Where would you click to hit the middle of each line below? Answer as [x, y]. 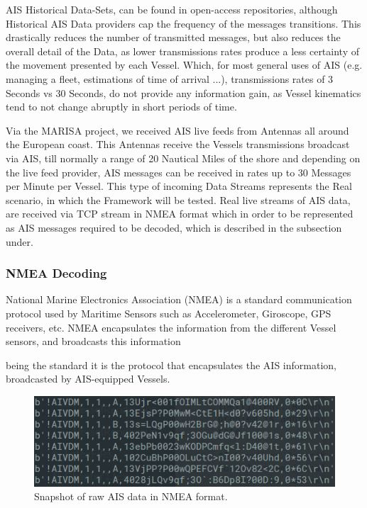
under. [20, 241]
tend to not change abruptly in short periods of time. [121, 107]
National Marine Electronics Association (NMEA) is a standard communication [179, 299]
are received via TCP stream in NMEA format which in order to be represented [180, 214]
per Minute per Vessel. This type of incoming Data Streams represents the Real [179, 186]
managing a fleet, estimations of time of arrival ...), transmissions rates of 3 [170, 78]
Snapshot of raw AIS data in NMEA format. [131, 496]
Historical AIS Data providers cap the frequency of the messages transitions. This [183, 23]
